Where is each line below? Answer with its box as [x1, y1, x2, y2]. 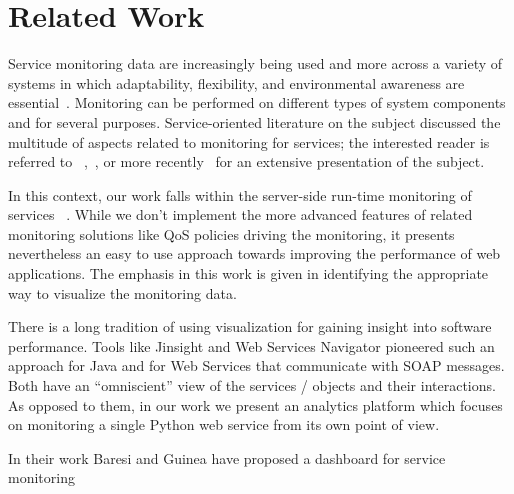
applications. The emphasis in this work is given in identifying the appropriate [8, 263, 489, 284]
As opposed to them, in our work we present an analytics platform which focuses [8, 394, 503, 415]
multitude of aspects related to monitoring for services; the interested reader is [8, 131, 490, 152]
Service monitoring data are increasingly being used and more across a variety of [8, 53, 503, 74]
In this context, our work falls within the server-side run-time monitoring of [8, 184, 472, 205]
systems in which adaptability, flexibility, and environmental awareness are [8, 72, 465, 93]
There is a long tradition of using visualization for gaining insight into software [8, 316, 492, 337]
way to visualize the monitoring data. [8, 282, 237, 303]
